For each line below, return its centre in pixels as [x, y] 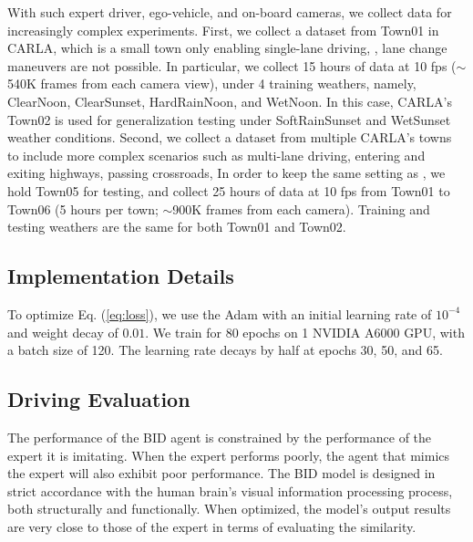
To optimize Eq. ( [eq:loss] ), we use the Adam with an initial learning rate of [220, 313]
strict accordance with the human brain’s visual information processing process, [230, 490]
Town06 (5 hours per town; [83, 208]
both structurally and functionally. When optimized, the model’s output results [229, 509]
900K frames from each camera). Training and [301, 208]
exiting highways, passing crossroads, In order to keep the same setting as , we [226, 173]
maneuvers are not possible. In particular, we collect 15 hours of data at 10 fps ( [232, 65]
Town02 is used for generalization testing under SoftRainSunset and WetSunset [229, 119]
